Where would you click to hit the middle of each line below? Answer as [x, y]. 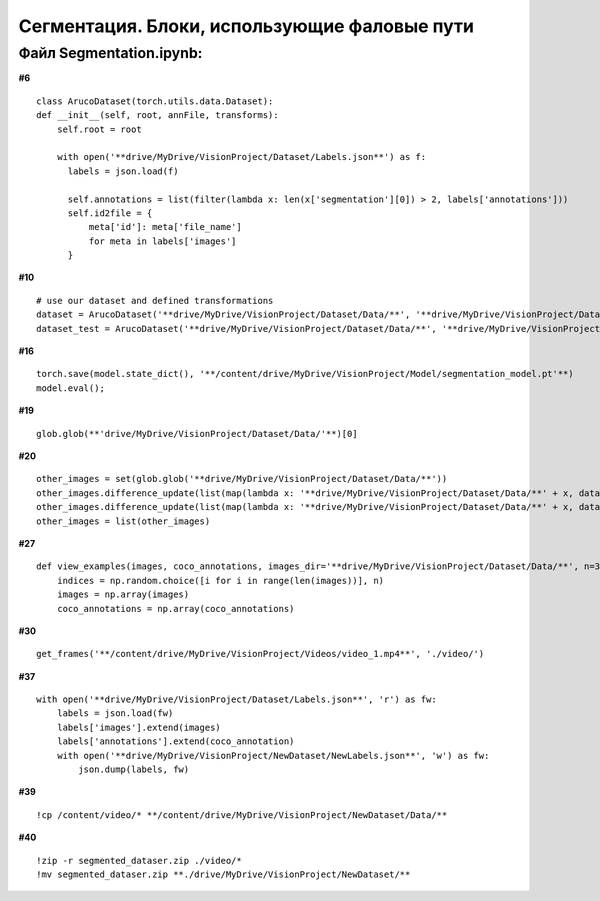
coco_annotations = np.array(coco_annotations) [175, 608]
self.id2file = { [110, 213]
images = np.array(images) [123, 594]
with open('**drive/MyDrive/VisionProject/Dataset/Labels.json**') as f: [241, 157]
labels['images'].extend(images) [139, 727]
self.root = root [99, 129]
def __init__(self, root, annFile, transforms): [157, 115]
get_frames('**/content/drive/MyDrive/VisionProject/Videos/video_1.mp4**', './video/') [260, 654]
